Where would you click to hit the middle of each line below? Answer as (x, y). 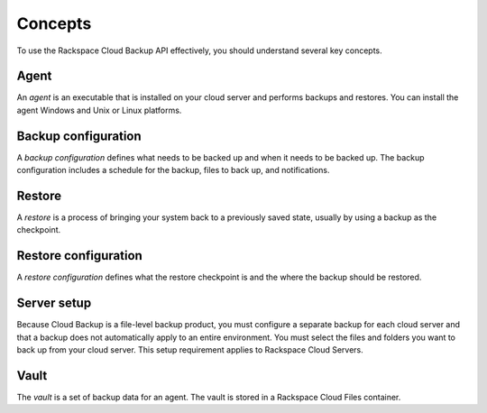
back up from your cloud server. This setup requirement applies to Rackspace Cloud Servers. (190, 350)
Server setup (54, 303)
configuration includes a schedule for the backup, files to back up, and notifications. (173, 170)
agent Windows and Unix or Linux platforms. (99, 110)
